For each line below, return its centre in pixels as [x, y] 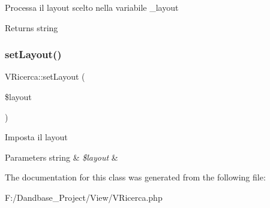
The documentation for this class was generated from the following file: [135, 177]
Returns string [31, 27]
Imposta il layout [36, 137]
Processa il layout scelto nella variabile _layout [92, 7]
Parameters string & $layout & [61, 157]
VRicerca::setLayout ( [45, 76]
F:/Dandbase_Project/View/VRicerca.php [84, 197]
